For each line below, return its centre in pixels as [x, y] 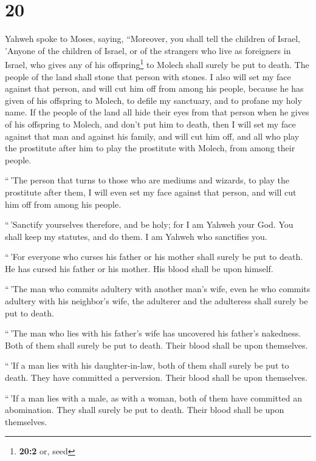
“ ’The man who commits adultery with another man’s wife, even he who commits [158, 289]
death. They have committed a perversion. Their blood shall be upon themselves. [156, 377]
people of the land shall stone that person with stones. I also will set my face [148, 76]
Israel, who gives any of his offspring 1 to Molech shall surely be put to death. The [157, 63]
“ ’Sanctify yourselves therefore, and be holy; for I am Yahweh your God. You [149, 224]
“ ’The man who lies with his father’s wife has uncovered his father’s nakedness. [153, 333]
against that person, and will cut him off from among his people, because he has [154, 88]
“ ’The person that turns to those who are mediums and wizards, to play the [147, 180]
